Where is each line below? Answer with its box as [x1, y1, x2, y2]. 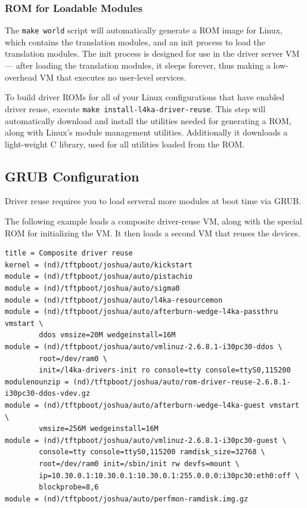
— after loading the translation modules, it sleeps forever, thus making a [5, 59, 271, 72]
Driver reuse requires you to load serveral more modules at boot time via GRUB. [5, 195, 302, 207]
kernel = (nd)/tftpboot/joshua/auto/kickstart [5, 260, 193, 269]
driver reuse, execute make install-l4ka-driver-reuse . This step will [5, 102, 266, 115]
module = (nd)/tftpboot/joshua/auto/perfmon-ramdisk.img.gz [5, 494, 249, 503]
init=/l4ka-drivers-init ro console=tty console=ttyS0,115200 [39, 366, 291, 375]
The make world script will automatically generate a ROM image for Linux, [5, 24, 283, 36]
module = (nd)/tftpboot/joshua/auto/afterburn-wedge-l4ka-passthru [5, 307, 278, 316]
